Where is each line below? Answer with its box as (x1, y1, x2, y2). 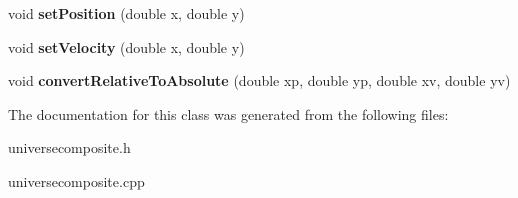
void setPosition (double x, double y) (8, 3, 245, 23)
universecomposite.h (8, 137, 131, 158)
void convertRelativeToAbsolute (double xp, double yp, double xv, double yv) (8, 70, 511, 91)
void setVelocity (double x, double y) (8, 36, 245, 57)
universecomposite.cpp (8, 170, 145, 191)
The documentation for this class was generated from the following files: (8, 103, 449, 124)
